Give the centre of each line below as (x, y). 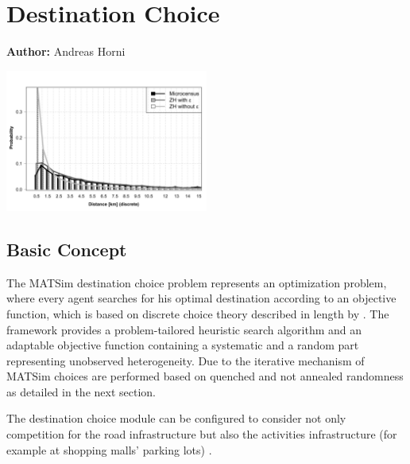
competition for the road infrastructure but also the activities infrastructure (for (202, 434)
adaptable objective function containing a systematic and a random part (183, 345)
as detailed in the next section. (81, 391)
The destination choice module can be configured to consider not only (176, 418)
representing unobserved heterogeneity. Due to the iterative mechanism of (186, 360)
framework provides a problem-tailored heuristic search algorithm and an (184, 329)
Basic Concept (67, 249)
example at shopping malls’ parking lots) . (109, 449)
